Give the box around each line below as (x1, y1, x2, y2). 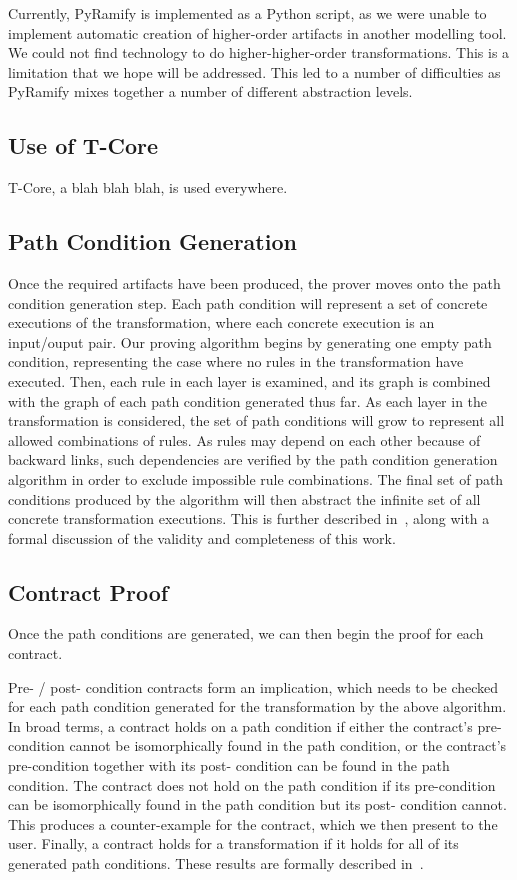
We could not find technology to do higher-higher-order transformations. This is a (8, 42, 510, 63)
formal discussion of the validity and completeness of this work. (8, 527, 396, 548)
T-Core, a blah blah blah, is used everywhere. (8, 177, 288, 198)
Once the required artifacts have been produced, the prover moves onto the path (8, 272, 501, 293)
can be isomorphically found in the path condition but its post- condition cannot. (8, 794, 507, 815)
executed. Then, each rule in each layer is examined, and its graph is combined (8, 370, 491, 391)
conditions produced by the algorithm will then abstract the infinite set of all (8, 488, 481, 509)
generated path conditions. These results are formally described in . (8, 853, 424, 874)
